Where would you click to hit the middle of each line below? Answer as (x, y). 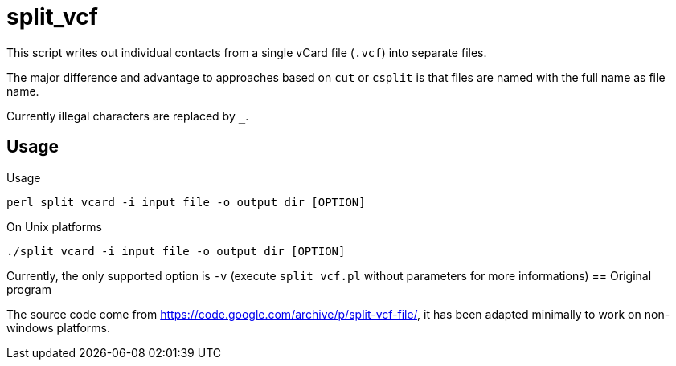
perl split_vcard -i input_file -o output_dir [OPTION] (186, 202)
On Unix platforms (54, 226)
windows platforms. (59, 327)
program (29, 289)
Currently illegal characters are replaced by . (128, 116)
